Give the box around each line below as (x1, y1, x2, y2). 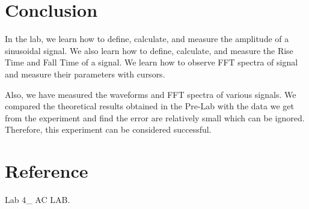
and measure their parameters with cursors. (5, 67, 165, 80)
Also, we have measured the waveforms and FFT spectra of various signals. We (5, 88, 296, 100)
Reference (5, 159, 88, 183)
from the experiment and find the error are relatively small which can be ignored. (5, 111, 305, 124)
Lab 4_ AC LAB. (5, 193, 70, 205)
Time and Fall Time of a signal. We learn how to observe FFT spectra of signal (5, 56, 298, 68)
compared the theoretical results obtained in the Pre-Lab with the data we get (5, 100, 294, 112)
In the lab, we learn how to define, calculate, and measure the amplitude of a (5, 32, 289, 45)
